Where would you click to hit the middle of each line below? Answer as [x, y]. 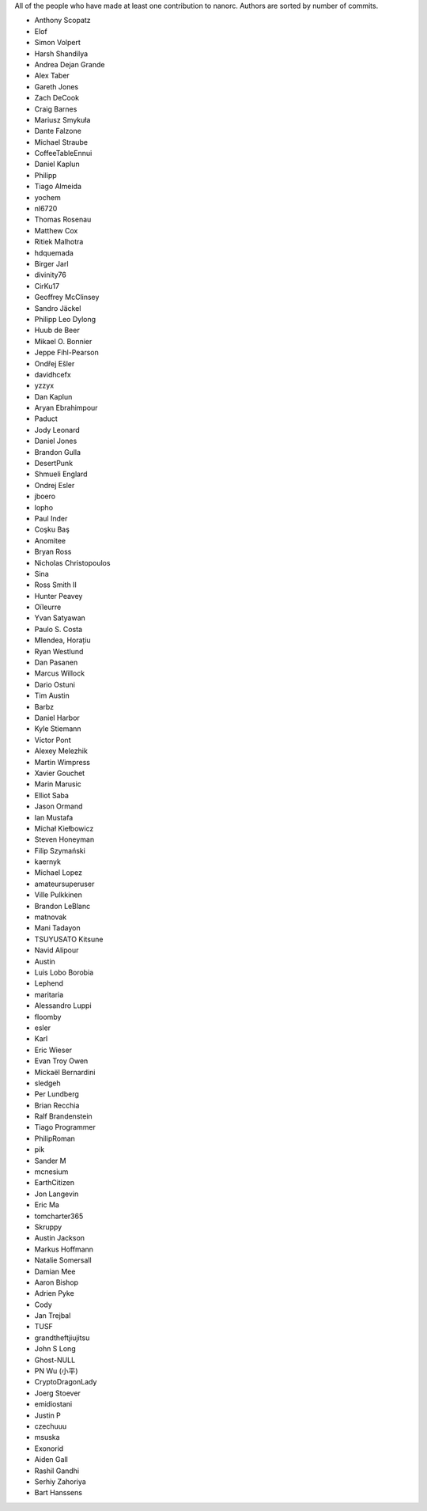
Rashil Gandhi [57, 1471]
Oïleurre [48, 607]
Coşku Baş [52, 529]
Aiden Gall [51, 1460]
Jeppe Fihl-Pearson [66, 353]
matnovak [51, 917]
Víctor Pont [53, 740]
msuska [47, 1437]
